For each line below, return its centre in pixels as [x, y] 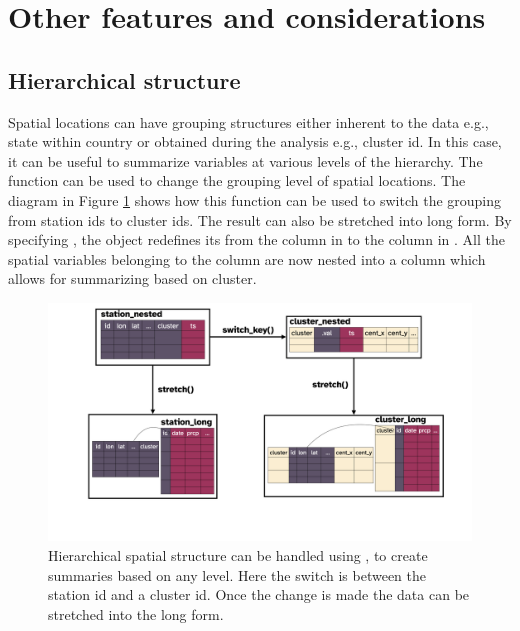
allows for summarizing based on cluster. [132, 278]
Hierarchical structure [124, 79]
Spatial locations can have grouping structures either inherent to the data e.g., [248, 121]
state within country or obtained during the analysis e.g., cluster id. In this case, [255, 141]
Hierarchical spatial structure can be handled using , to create [238, 555]
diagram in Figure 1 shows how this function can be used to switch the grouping [255, 199]
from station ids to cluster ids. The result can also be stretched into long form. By [260, 219]
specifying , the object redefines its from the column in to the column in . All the [256, 239]
